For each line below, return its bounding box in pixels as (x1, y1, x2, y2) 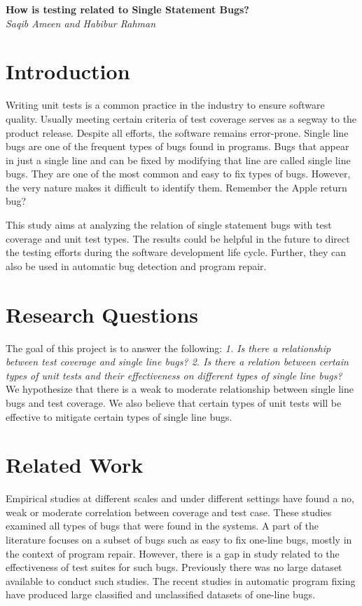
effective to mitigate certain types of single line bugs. (6, 409, 232, 424)
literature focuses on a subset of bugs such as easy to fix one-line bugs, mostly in (6, 532, 352, 547)
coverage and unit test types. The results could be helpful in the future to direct (6, 231, 350, 245)
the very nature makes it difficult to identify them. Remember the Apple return (6, 180, 347, 194)
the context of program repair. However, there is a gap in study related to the (6, 546, 340, 560)
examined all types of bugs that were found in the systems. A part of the (6, 518, 319, 533)
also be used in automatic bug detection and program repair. (6, 258, 267, 273)
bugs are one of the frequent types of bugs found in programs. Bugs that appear (6, 139, 349, 154)
